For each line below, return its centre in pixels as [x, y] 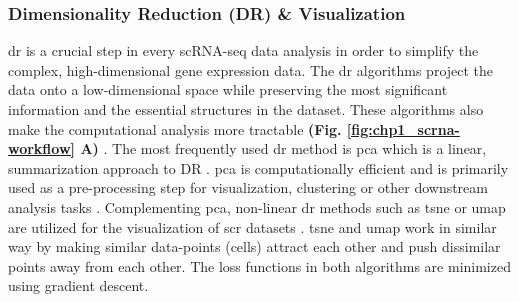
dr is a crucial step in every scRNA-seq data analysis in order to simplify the [243, 50]
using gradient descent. [78, 285]
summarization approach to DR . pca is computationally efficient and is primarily [258, 167]
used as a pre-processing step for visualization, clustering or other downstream [248, 187]
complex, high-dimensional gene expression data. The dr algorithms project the [251, 69]
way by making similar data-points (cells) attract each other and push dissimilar [254, 246]
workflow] [42, 148]
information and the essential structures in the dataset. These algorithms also [246, 109]
